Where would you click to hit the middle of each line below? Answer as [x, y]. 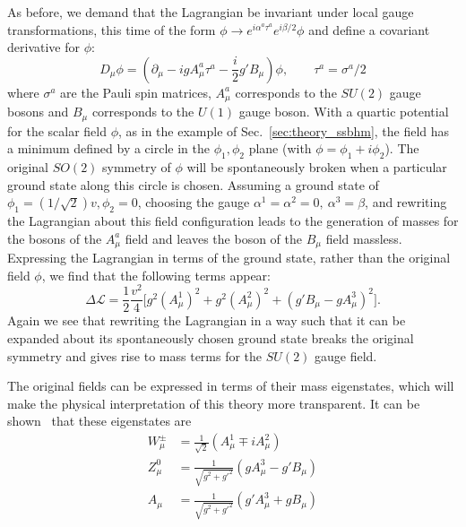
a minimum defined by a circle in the [108, 148]
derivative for [43, 47]
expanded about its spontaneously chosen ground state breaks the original [211, 338]
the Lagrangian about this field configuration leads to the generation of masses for [233, 221]
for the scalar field [57, 130]
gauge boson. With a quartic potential [344, 112]
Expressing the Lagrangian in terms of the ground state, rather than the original [229, 258]
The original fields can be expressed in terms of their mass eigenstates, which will [231, 386]
